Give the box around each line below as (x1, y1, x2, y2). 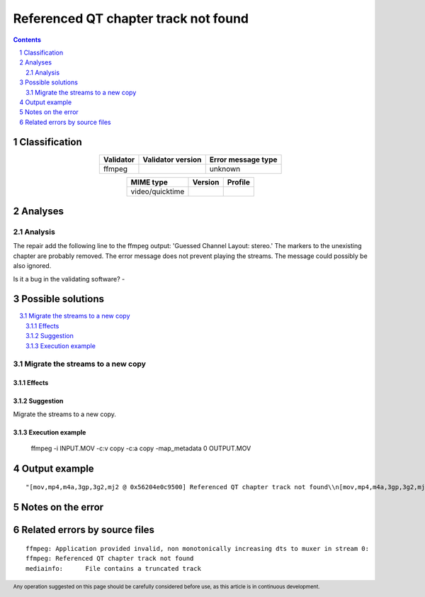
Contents (13, 35, 42, 44)
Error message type (209, 155, 278, 164)
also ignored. (13, 262, 52, 270)
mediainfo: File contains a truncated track (25, 564, 202, 572)
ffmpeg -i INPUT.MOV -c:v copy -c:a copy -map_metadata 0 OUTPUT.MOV (30, 444, 251, 452)
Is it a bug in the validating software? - (13, 274, 125, 283)
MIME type (130, 177, 168, 187)
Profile (227, 177, 251, 187)
